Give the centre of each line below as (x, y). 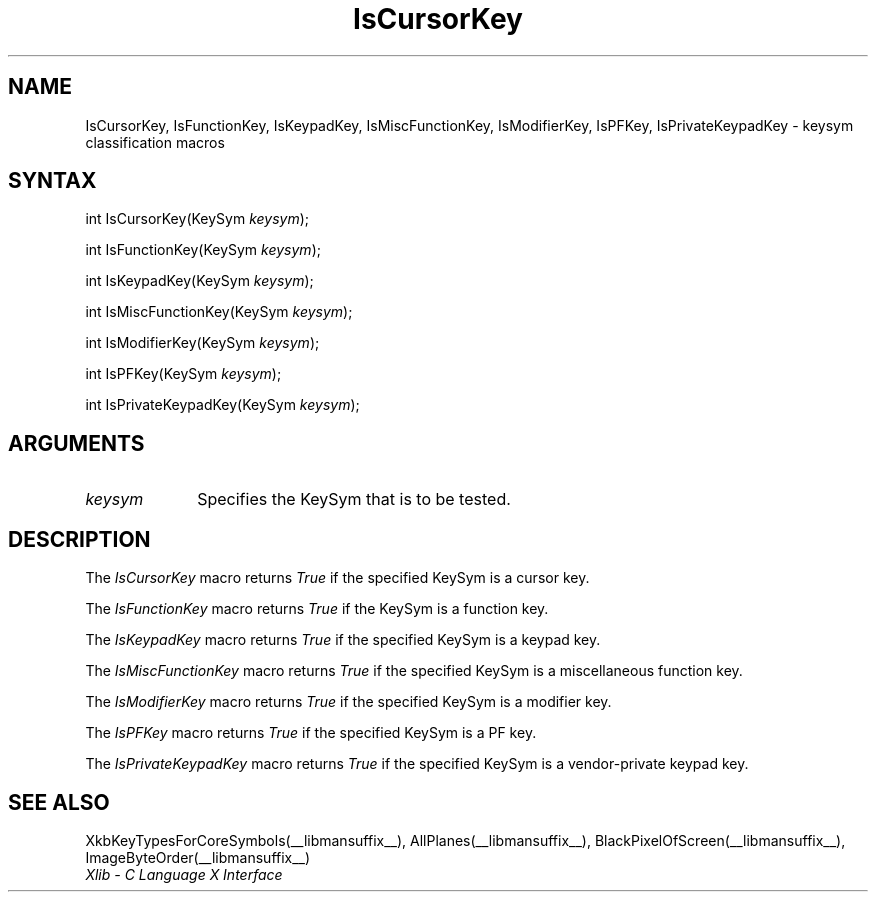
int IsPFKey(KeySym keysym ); (183, 374)
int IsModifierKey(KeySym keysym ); (202, 343)
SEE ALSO (59, 802)
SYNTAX (52, 181)
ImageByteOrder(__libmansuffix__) (198, 857)
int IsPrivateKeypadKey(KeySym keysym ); (222, 405)
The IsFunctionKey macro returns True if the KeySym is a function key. (317, 609)
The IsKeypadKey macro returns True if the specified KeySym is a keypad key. (343, 640)
